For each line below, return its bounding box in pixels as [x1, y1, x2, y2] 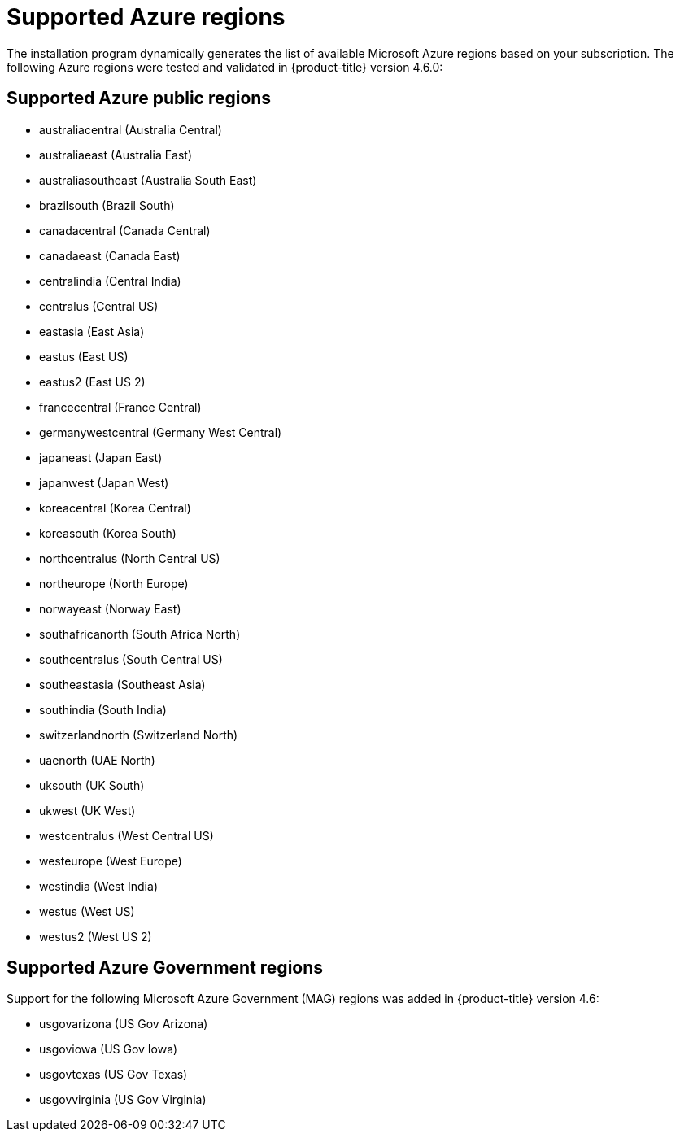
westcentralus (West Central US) [39, 828, 214, 843]
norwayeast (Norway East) [39, 601, 181, 616]
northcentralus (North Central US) [39, 551, 220, 565]
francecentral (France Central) [39, 399, 202, 414]
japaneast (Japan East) [39, 450, 163, 464]
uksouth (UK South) [39, 778, 145, 792]
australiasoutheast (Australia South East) [39, 172, 257, 187]
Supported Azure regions [7, 3, 286, 31]
